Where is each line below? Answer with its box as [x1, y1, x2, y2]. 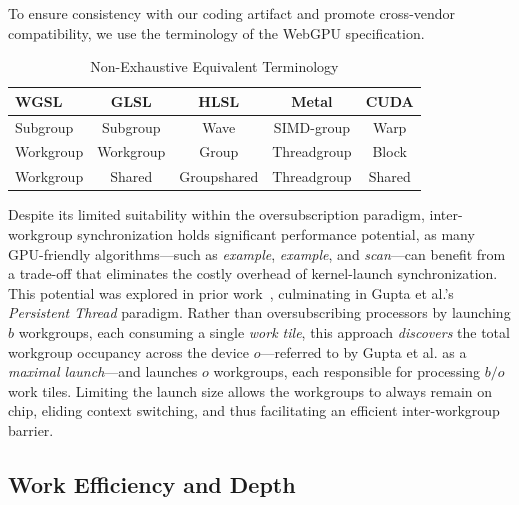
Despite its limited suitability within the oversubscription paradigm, [8, 204, 425, 225]
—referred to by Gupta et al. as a [260, 341, 467, 362]
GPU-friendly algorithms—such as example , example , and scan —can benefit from [8, 243, 506, 264]
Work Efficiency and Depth [8, 468, 296, 499]
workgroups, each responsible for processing [213, 361, 481, 382]
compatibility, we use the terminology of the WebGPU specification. [8, 22, 425, 43]
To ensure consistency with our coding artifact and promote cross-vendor [8, 3, 456, 23]
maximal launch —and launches [8, 361, 198, 382]
